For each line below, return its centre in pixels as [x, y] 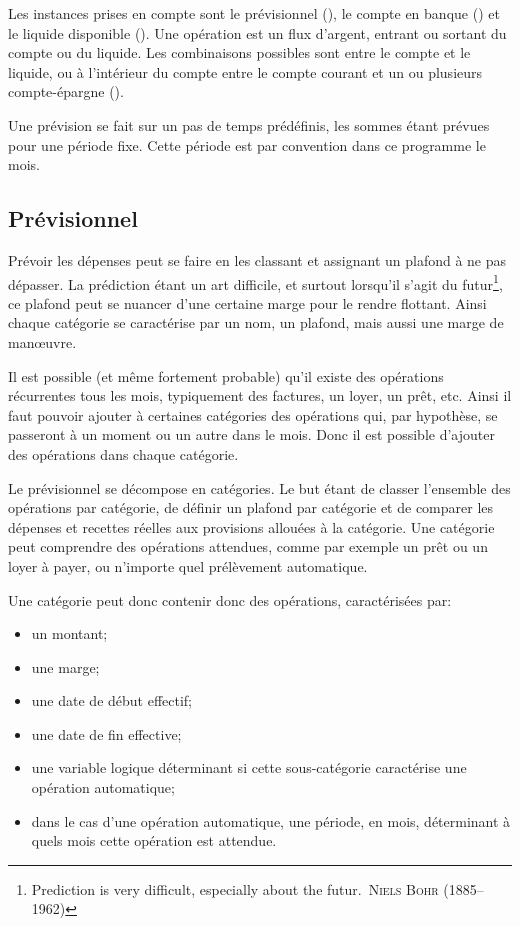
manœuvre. [42, 341]
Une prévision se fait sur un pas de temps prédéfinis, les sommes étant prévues [249, 124]
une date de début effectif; [112, 700]
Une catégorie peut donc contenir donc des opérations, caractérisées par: [230, 599]
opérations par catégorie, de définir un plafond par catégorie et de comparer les [251, 507]
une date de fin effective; [106, 733]
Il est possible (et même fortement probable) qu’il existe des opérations [226, 375]
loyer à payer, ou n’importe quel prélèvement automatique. [188, 565]
